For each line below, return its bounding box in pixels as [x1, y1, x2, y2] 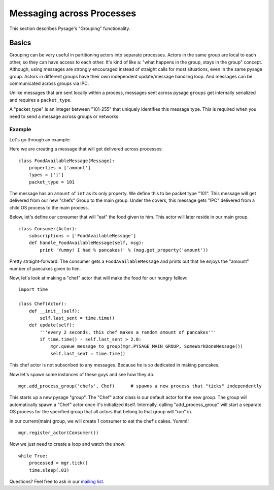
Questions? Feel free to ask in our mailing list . [9, 478, 105, 484]
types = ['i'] [28, 172, 64, 178]
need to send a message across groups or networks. [9, 113, 120, 119]
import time [18, 287, 48, 292]
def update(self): [28, 322, 75, 328]
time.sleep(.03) [28, 467, 70, 473]
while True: [18, 453, 48, 458]
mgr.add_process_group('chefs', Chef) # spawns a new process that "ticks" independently [18, 383, 262, 389]
